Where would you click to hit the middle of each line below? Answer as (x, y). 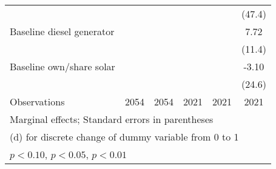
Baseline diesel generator (62, 31)
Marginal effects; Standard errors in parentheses (112, 119)
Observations (37, 101)
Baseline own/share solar (62, 66)
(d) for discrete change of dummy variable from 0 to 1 (124, 137)
